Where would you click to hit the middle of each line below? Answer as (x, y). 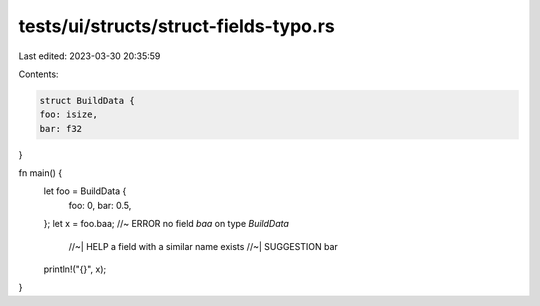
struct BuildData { (87, 100)
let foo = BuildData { (85, 191)
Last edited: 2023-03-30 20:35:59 (89, 56)
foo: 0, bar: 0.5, (100, 205)
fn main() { (40, 173)
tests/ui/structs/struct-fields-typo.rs (176, 26)
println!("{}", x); (75, 269)
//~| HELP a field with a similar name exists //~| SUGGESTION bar (203, 246)
